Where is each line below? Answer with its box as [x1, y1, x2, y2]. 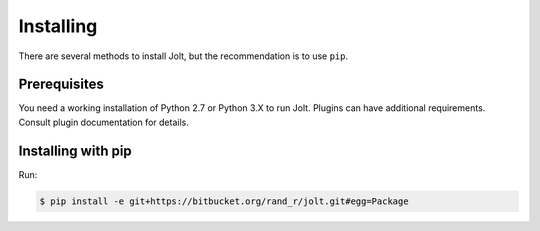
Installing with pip [18, 142, 132, 159]
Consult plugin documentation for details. [18, 116, 189, 128]
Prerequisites [18, 76, 104, 93]
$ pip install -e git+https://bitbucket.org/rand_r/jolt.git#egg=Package [39, 195, 409, 207]
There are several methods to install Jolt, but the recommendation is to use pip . [18, 50, 349, 62]
